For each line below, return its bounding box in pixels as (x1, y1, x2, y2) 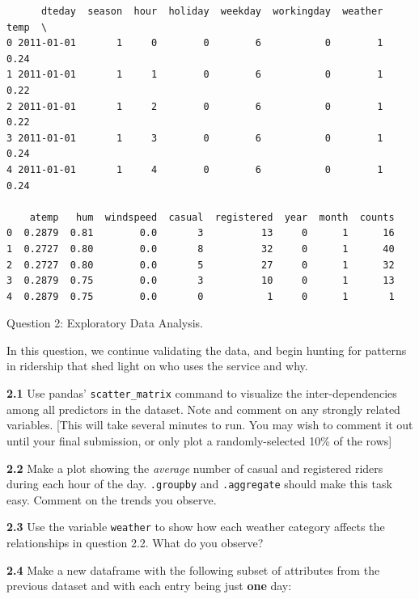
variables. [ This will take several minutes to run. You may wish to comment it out (6, 416, 413, 433)
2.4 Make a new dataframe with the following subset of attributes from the (6, 561, 380, 578)
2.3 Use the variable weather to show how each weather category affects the (6, 518, 385, 535)
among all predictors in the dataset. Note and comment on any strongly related (6, 400, 400, 417)
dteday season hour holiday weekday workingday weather (40, 6, 383, 17)
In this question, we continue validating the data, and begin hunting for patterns (6, 341, 407, 358)
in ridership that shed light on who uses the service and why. (6, 357, 308, 374)
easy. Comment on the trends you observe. (6, 491, 217, 508)
